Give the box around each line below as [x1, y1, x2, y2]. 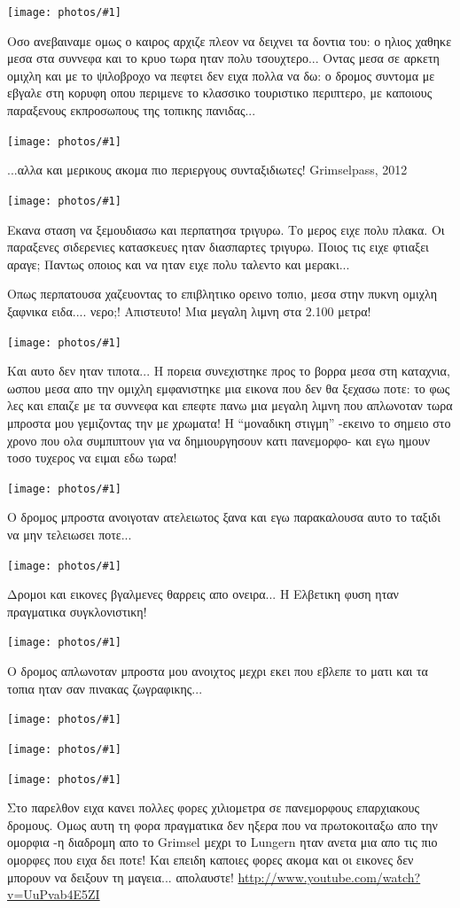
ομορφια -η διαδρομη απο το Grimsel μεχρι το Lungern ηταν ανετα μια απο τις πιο [7, 833, 438, 851]
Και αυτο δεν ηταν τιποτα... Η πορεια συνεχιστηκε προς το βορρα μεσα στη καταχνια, [7, 361, 450, 380]
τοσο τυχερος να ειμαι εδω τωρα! [7, 448, 177, 467]
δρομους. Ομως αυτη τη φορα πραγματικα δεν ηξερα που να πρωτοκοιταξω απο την [7, 815, 438, 834]
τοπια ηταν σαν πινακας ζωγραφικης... [7, 679, 203, 697]
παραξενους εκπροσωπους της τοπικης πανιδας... [7, 101, 256, 120]
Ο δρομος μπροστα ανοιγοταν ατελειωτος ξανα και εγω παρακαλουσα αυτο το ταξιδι [7, 508, 441, 526]
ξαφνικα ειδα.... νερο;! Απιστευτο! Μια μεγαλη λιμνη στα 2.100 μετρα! [7, 301, 371, 320]
